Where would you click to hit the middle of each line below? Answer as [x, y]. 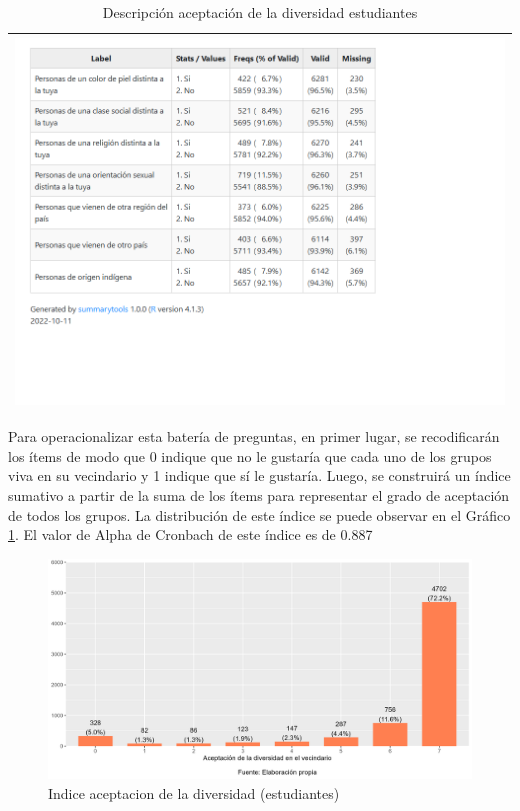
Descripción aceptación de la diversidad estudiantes [260, 12]
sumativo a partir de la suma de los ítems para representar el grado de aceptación [259, 494]
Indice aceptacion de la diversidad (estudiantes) [194, 792]
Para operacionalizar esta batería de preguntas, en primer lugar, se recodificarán [254, 436]
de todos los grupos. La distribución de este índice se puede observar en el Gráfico [259, 514]
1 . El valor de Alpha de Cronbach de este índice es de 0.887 [190, 534]
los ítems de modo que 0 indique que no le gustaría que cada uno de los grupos [250, 455]
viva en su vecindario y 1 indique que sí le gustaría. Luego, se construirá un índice [259, 475]
